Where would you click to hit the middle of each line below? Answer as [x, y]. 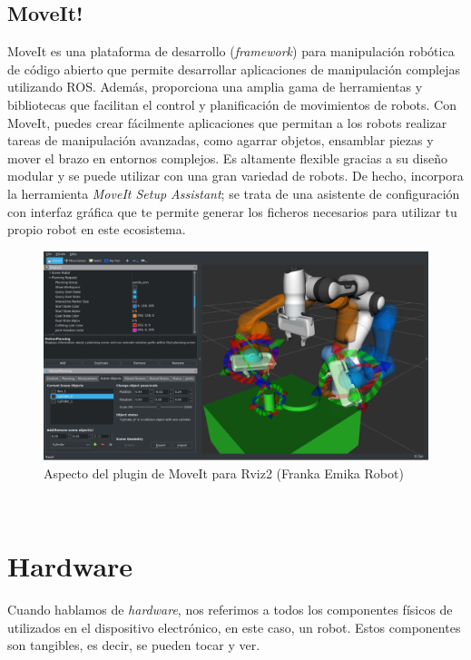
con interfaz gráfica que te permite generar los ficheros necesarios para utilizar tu [232, 211]
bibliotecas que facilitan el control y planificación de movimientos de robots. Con [232, 104]
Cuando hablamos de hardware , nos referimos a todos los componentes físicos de [230, 610]
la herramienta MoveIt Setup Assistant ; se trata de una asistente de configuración [234, 193]
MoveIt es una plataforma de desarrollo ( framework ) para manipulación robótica [231, 51]
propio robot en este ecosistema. [97, 229]
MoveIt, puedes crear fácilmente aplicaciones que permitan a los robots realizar [227, 122]
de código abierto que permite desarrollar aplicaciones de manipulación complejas [234, 69]
